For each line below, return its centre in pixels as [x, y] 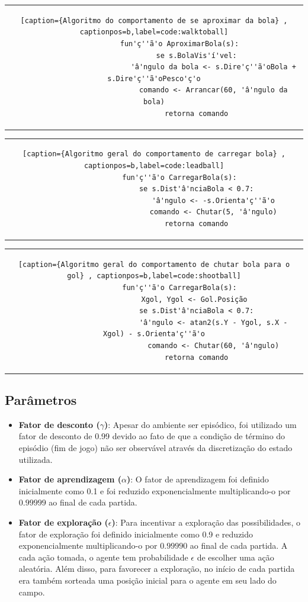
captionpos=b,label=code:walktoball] [154, 32]
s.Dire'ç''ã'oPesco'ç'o [154, 78]
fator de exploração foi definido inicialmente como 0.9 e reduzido [136, 534]
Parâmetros [41, 399]
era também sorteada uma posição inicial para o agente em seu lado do [147, 580]
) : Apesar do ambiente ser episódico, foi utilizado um [200, 424]
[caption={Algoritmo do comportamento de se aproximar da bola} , [154, 20]
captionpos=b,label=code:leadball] [154, 165]
